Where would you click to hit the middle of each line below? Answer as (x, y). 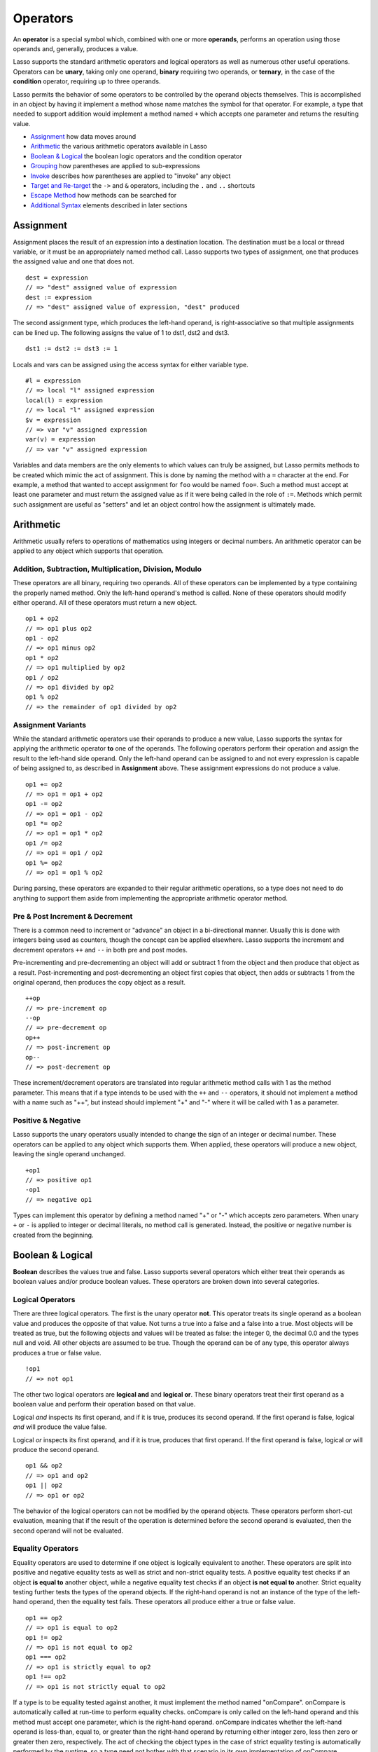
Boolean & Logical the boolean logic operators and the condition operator (136, 156)
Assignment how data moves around (83, 137)
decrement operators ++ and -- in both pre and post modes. (100, 950)
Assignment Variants (50, 725)
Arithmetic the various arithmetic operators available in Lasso (119, 146)
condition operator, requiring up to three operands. (87, 81)
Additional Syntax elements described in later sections (109, 205)
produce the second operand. (56, 1449)
